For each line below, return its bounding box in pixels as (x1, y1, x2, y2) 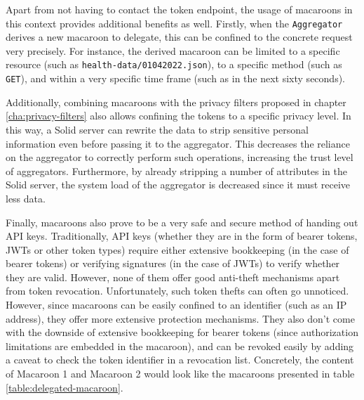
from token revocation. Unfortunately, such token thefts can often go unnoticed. (6, 283, 349, 298)
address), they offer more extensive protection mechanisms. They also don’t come (6, 311, 355, 325)
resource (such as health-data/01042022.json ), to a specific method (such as (6, 57, 342, 72)
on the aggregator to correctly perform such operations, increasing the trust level (6, 150, 353, 164)
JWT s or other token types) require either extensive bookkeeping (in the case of (6, 242, 349, 257)
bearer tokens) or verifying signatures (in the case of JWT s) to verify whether (6, 256, 340, 271)
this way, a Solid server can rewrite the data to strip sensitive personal (6, 122, 309, 136)
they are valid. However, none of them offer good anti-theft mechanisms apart (6, 269, 340, 284)
